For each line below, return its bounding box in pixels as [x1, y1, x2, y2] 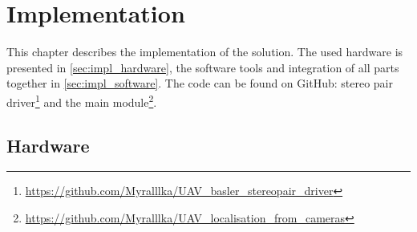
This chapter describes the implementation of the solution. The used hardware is [6, 43, 403, 60]
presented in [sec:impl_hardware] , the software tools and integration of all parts [6, 59, 399, 75]
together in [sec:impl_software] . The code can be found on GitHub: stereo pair [6, 75, 393, 92]
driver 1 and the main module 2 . [6, 91, 157, 110]
